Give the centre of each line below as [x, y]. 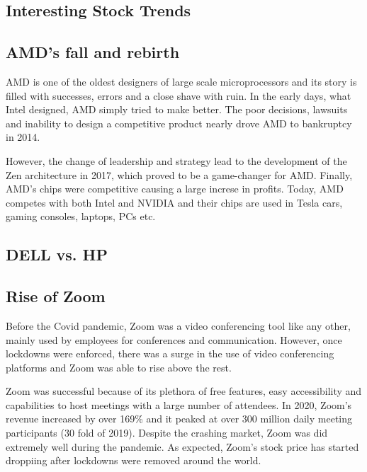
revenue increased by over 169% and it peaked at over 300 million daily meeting [179, 419]
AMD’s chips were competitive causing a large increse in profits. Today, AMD [175, 189]
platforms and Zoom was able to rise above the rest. [119, 367]
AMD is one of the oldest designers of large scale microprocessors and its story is [181, 81]
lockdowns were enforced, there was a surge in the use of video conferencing [170, 353]
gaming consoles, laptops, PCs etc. [81, 216]
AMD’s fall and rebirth [93, 52]
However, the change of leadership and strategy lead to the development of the [176, 160]
